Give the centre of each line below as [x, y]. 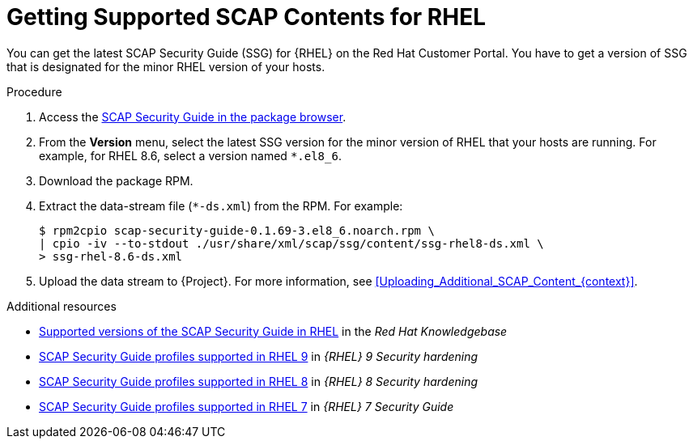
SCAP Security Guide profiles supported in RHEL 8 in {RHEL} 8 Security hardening [259, 381]
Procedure [34, 91]
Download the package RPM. [116, 180]
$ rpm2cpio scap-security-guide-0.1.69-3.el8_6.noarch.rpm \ [237, 230]
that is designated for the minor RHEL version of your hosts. [166, 66]
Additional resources [62, 306]
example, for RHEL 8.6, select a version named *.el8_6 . [190, 155]
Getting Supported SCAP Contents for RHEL [246, 17]
